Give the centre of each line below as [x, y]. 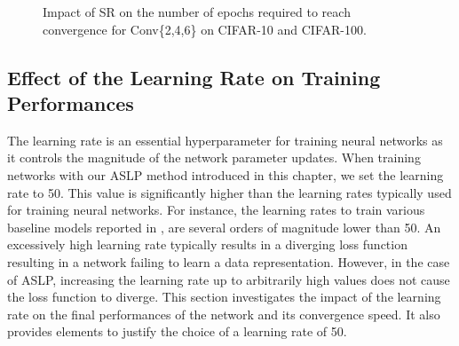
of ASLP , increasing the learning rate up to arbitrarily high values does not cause [229, 279]
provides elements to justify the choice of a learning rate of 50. [177, 331]
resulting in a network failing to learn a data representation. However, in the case [229, 261]
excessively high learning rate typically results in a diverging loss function [207, 244]
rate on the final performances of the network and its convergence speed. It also [224, 314]
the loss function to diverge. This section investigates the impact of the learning [224, 297]
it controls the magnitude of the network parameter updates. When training [214, 157]
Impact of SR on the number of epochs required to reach [197, 12]
